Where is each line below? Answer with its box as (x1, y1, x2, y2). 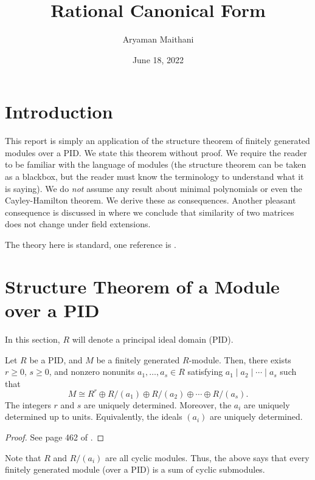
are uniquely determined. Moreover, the (84, 398, 232, 411)
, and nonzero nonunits (49, 365, 135, 378)
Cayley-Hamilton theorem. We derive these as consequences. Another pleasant (5, 194, 296, 207)
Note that (5, 451, 41, 464)
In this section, (5, 332, 60, 345)
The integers (5, 398, 51, 411)
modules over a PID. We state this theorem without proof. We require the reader (5, 146, 307, 159)
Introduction (5, 99, 113, 124)
